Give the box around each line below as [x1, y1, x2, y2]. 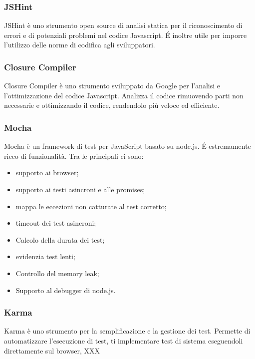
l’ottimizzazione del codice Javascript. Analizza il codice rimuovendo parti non [4, 90, 244, 100]
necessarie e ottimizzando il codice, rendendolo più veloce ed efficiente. [4, 100, 220, 110]
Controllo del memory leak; [15, 268, 99, 278]
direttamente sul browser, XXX [4, 345, 100, 356]
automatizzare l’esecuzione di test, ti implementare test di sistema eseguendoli [4, 335, 243, 346]
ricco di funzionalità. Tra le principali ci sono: [4, 150, 144, 161]
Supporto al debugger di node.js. [15, 285, 116, 295]
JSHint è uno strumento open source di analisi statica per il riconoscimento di [4, 20, 243, 30]
